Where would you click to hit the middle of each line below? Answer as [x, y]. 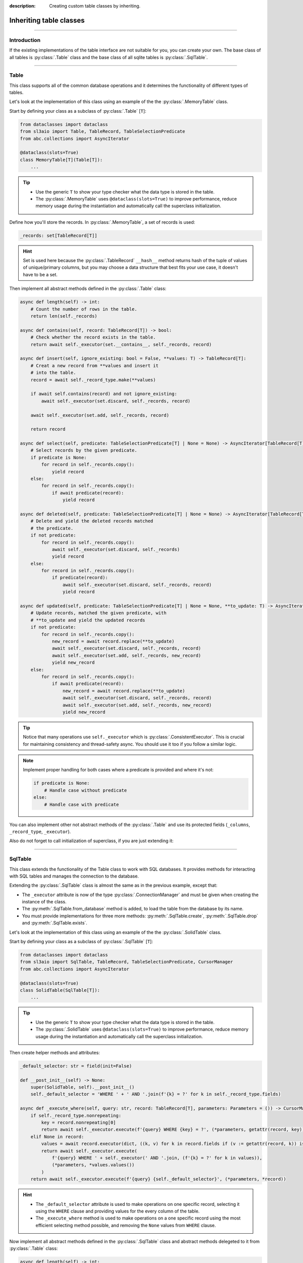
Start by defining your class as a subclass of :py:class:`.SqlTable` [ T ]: [81, 942]
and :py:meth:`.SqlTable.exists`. [55, 923]
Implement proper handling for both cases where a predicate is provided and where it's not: [118, 770]
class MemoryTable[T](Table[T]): [61, 160]
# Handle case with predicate [82, 804]
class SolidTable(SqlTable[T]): [60, 990]
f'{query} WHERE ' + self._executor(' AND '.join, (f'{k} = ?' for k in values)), [157, 1158]
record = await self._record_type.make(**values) [93, 380]
